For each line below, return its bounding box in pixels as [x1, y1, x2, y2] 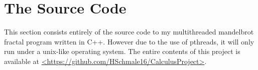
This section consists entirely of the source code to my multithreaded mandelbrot [4, 26, 254, 37]
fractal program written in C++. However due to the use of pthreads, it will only [4, 36, 254, 46]
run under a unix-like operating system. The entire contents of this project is [4, 46, 240, 56]
